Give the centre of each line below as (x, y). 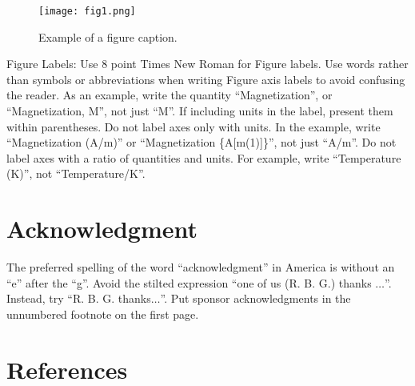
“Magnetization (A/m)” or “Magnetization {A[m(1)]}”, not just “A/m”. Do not (202, 142)
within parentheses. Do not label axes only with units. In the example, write (194, 126)
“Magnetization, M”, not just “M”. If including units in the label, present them (200, 111)
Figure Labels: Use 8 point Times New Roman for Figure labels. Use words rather (207, 64)
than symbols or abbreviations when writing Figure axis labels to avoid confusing (206, 79)
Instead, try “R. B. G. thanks (79, 298)
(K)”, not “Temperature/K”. (76, 173)
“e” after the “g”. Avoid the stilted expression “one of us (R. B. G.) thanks (189, 282)
